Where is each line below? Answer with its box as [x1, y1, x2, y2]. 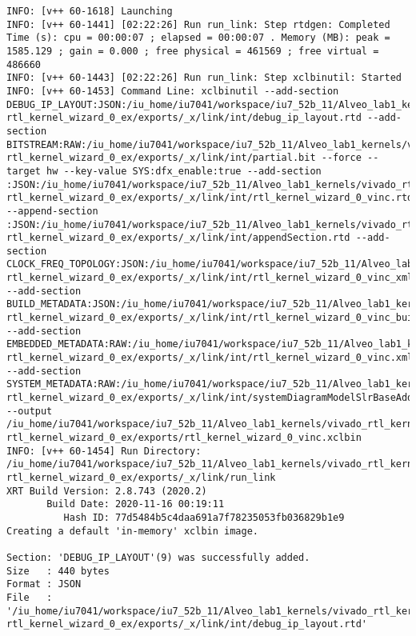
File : [6, 591, 53, 603]
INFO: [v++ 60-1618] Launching [6, 6, 173, 17]
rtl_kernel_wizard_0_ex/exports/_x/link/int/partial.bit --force [6, 152, 362, 164]
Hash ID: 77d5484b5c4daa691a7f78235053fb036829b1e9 [63, 511, 345, 523]
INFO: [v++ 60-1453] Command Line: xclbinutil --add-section [6, 85, 339, 97]
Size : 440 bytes [6, 565, 110, 577]
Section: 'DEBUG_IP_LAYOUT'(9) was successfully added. [6, 551, 310, 563]
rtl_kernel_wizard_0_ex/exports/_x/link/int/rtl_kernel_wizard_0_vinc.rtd [6, 192, 414, 204]
